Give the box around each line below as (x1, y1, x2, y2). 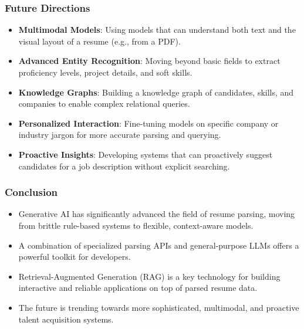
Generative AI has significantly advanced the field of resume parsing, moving (18, 208, 295, 220)
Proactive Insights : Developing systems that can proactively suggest (18, 148, 273, 160)
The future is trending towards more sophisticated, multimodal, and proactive (18, 301, 299, 313)
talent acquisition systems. (18, 313, 114, 325)
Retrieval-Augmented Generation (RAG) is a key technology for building (18, 270, 281, 282)
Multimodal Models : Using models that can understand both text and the (18, 23, 296, 36)
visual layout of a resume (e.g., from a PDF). (18, 35, 181, 47)
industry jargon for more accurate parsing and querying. (18, 128, 221, 141)
